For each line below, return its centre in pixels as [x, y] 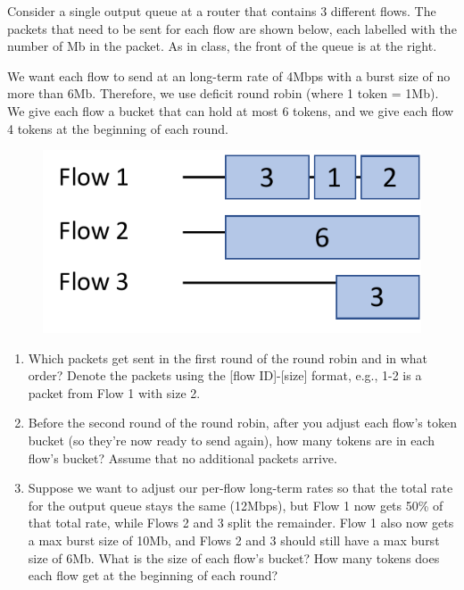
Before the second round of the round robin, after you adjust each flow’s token [242, 423]
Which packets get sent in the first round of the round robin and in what [228, 357]
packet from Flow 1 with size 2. [114, 392]
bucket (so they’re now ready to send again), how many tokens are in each [232, 440]
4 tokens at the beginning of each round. [118, 128]
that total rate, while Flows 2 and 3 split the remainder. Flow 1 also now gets [241, 523]
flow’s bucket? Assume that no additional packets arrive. [182, 457]
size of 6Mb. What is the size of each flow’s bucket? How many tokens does [234, 557]
